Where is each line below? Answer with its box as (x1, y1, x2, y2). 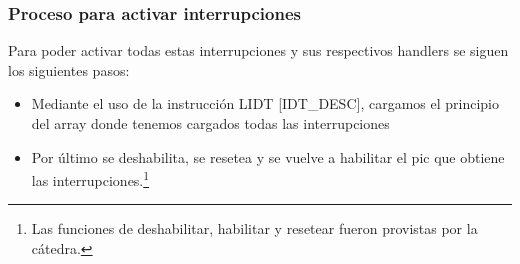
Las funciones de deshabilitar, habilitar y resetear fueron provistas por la (31, 218, 478, 239)
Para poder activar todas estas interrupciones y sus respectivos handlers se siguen (8, 40, 509, 61)
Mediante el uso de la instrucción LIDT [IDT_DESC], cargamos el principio (31, 93, 500, 114)
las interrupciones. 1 (31, 167, 150, 190)
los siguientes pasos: (8, 59, 130, 80)
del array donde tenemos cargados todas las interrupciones (31, 113, 390, 133)
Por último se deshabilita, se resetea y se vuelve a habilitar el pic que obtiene (31, 146, 505, 167)
